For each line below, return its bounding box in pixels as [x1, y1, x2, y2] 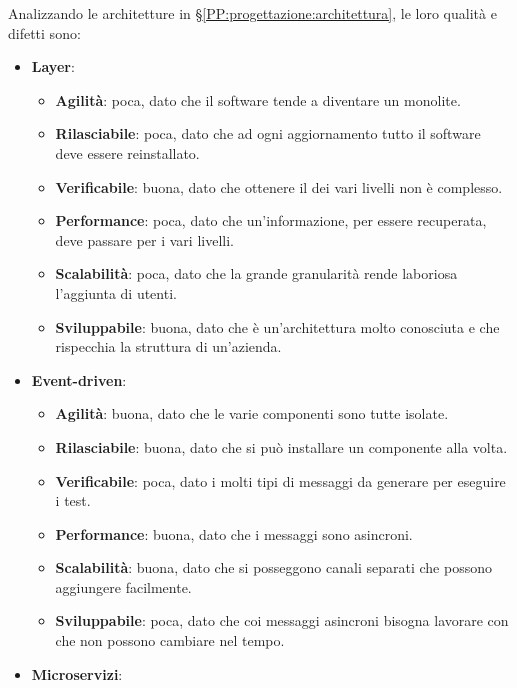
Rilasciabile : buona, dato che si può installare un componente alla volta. [55, 436, 508, 457]
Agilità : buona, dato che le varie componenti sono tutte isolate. [55, 403, 449, 424]
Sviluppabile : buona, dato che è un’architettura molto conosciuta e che [55, 316, 500, 337]
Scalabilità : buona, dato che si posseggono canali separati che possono [55, 557, 492, 578]
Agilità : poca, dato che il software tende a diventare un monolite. [55, 89, 461, 110]
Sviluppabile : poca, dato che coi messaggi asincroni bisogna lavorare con [55, 610, 509, 631]
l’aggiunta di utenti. [55, 282, 177, 303]
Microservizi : [31, 663, 123, 684]
